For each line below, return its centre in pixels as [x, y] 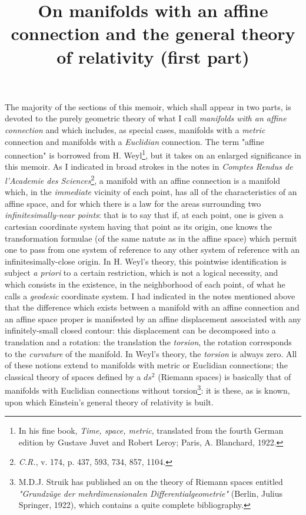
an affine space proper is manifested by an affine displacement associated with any [153, 318]
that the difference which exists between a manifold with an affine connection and [152, 307]
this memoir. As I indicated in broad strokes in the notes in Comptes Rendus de [149, 166]
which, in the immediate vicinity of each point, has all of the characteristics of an [151, 192]
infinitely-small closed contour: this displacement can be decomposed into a [140, 330]
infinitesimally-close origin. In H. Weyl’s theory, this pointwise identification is [146, 261]
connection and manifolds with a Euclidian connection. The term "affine [134, 141]
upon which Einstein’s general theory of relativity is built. [109, 402]
